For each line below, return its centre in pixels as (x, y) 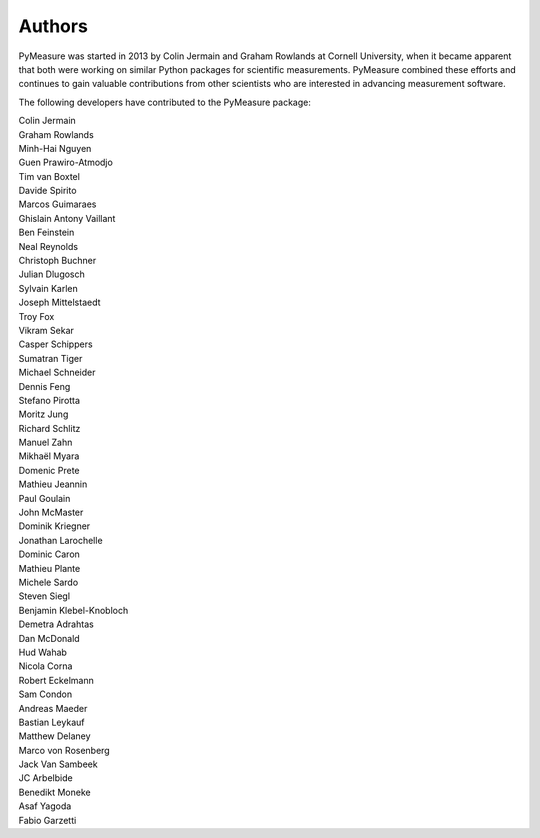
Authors (53, 26)
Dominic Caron (49, 554)
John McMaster (51, 512)
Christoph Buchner (57, 261)
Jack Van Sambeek (58, 764)
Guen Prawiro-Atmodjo (66, 162)
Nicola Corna (45, 666)
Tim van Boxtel (49, 176)
